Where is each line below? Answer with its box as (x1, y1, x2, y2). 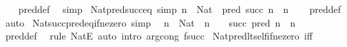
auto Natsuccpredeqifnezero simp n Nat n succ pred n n (5, 15, 296, 29)
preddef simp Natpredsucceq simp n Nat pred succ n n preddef (18, 2, 341, 16)
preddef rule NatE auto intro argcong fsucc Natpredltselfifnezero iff (5, 29, 313, 43)
